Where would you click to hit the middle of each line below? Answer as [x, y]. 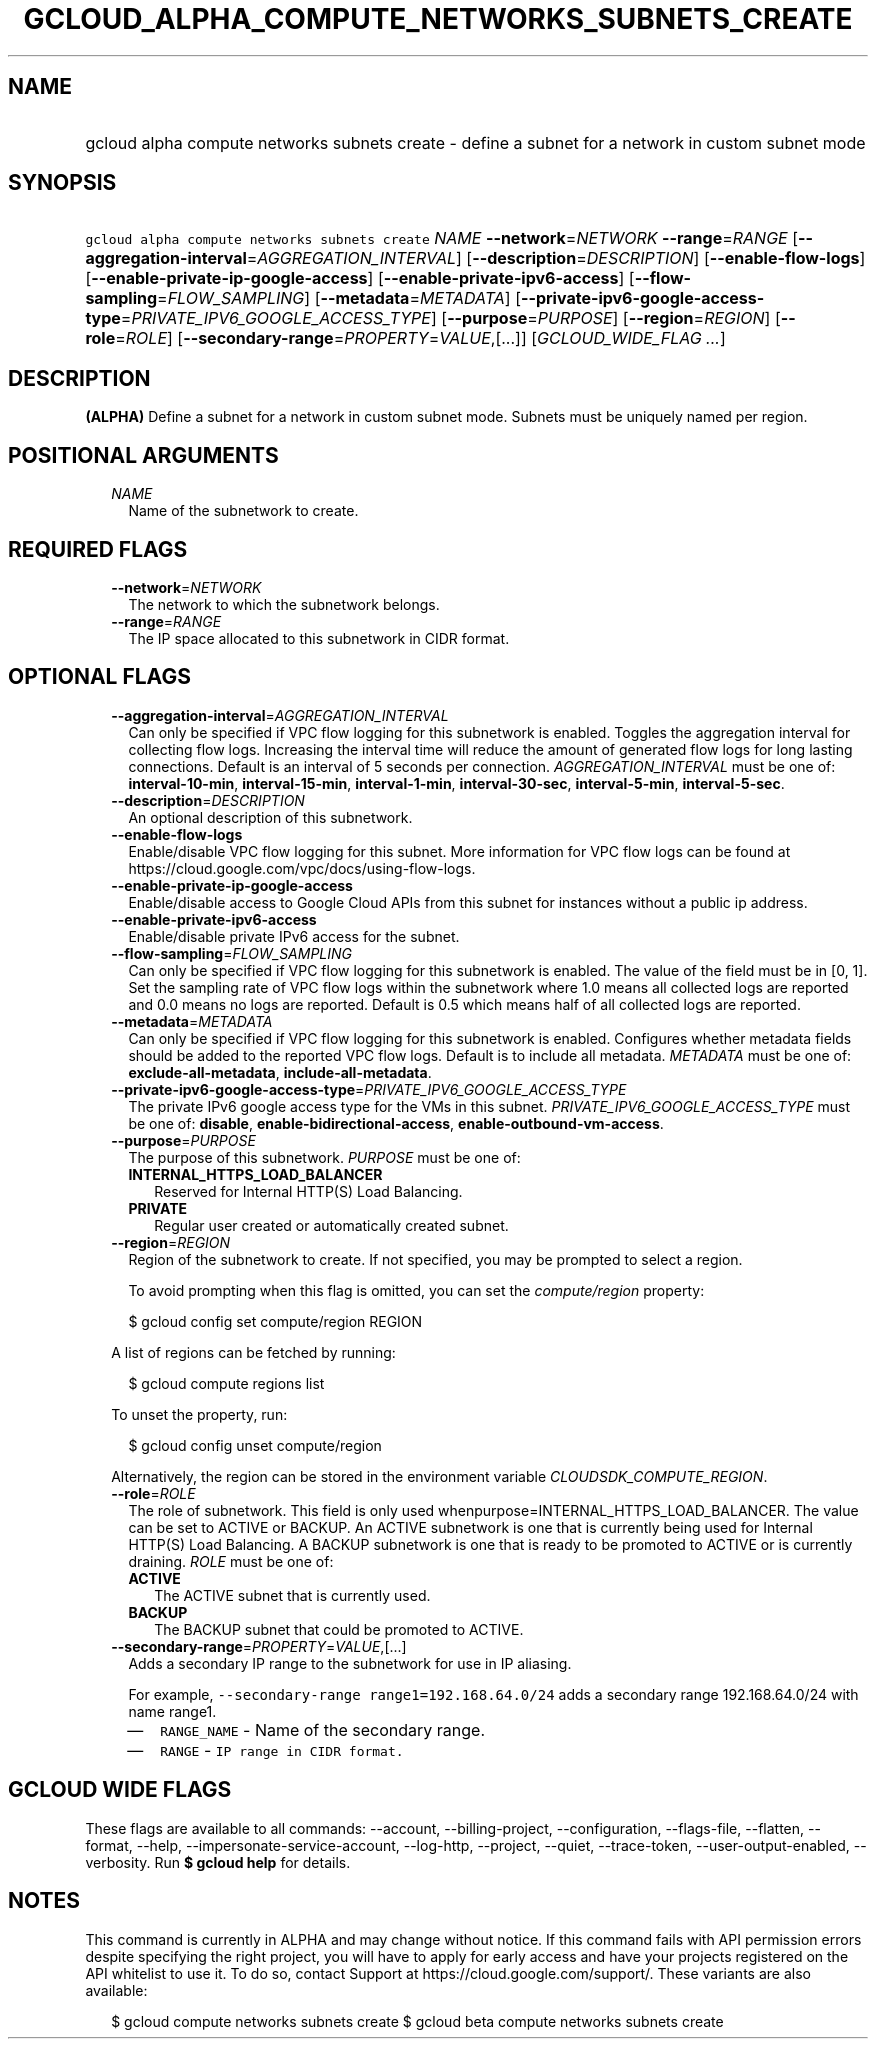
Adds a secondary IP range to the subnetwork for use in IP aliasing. [350, 1663]
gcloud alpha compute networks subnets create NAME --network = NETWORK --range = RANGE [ [442, 238]
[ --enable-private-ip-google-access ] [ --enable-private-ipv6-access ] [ [360, 278]
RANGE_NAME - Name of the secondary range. [323, 1729]
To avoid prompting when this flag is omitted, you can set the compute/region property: [416, 1290]
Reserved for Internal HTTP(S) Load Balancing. [308, 1191]
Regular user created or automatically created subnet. [331, 1225]
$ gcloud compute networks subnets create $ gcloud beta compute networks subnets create [417, 2021]
